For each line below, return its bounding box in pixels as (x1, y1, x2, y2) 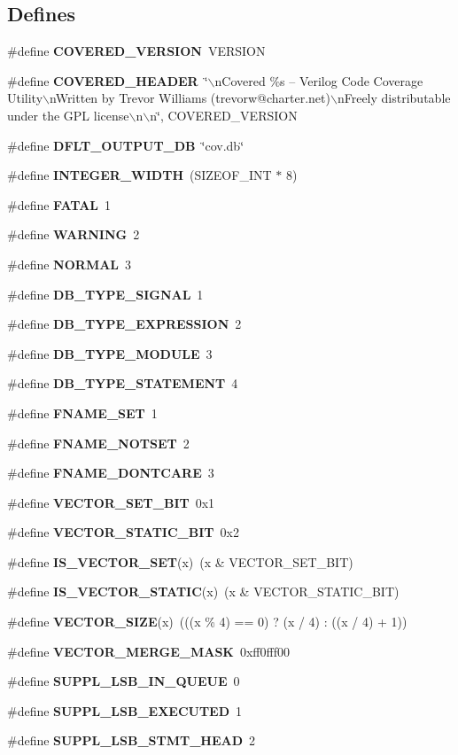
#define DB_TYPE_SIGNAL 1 (7, 284, 204, 303)
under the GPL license (7, 105, 129, 124)
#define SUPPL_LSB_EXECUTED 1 (7, 701, 243, 720)
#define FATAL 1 (7, 195, 111, 214)
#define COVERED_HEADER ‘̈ (7, 71, 208, 90)
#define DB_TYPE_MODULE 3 (7, 344, 213, 362)
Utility (7, 89, 43, 107)
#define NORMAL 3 (7, 254, 132, 273)
